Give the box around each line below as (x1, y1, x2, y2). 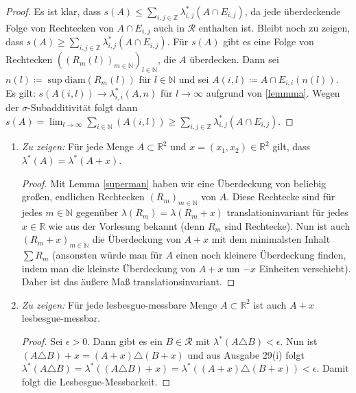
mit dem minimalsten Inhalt (211, 232, 331, 246)
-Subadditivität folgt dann (27, 100, 138, 115)
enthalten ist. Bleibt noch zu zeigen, (198, 20, 351, 34)
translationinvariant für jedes (226, 205, 348, 219)
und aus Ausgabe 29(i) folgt (187, 347, 305, 361)
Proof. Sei (21, 334, 63, 348)
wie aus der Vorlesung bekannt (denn (48, 218, 205, 233)
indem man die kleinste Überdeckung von (21, 261, 196, 275)
